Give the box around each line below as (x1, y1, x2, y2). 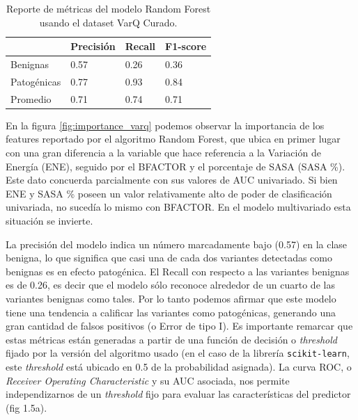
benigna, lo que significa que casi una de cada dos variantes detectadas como (6, 250, 332, 265)
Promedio (10, 91, 52, 106)
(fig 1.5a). (6, 400, 47, 414)
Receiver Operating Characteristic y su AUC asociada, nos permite (6, 373, 290, 387)
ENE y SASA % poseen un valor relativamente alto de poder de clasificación (6, 186, 332, 200)
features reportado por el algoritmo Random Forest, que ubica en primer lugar (6, 131, 341, 146)
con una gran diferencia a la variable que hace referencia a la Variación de (6, 145, 321, 159)
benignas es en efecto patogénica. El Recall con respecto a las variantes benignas (6, 264, 350, 278)
